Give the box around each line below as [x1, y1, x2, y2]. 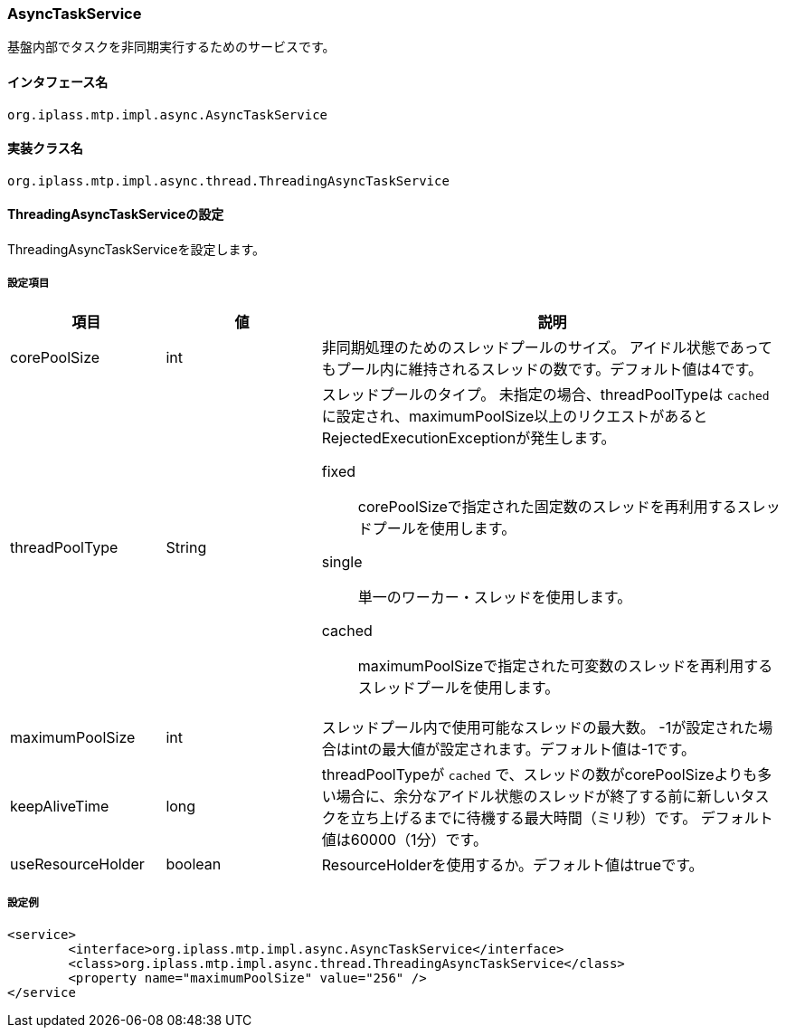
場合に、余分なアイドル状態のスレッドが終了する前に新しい [336, 786, 741, 805]
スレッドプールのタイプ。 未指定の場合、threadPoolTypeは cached [321, 385, 770, 404]
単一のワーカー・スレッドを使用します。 [357, 587, 632, 606]
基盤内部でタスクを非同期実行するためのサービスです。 [7, 39, 336, 55]
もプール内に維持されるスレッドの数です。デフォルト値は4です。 [321, 359, 762, 378]
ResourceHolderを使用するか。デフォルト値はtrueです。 [321, 855, 704, 874]
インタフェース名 [7, 73, 109, 90]
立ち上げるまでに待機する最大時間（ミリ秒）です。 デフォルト [350, 808, 773, 827]
